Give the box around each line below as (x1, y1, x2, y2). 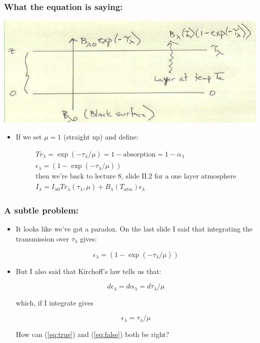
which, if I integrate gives (15, 297, 93, 307)
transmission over (15, 233, 69, 243)
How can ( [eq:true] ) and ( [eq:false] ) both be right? (15, 328, 169, 339)
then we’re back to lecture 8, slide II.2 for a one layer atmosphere (35, 173, 236, 180)
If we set (15, 131, 42, 142)
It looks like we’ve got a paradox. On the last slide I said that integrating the (15, 223, 253, 234)
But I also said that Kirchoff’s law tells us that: (15, 265, 161, 276)
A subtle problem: (4, 204, 79, 216)
